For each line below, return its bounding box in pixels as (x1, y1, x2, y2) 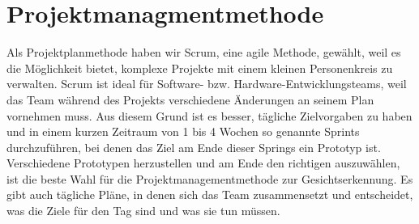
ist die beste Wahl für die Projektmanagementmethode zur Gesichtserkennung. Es (6, 170, 413, 187)
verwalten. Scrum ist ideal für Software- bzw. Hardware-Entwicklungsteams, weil (6, 75, 407, 92)
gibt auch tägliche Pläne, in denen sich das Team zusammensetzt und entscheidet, (6, 186, 413, 203)
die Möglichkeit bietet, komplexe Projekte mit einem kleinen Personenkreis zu (6, 59, 393, 76)
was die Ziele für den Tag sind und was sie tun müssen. (6, 202, 280, 219)
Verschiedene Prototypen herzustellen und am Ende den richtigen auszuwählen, (6, 154, 400, 171)
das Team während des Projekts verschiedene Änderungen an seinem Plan (6, 91, 374, 108)
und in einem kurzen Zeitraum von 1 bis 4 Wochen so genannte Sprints (6, 123, 360, 140)
